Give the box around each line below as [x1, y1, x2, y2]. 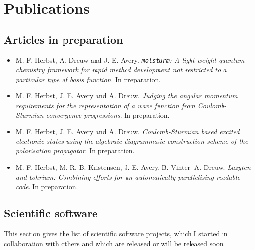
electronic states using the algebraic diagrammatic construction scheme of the [15, 136, 248, 146]
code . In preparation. [15, 181, 78, 192]
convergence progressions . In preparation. [46, 110, 170, 120]
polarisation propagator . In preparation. [15, 145, 135, 156]
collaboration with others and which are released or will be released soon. [4, 238, 225, 248]
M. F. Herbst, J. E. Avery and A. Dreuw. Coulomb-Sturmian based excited [15, 126, 240, 137]
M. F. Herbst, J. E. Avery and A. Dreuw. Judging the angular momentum [15, 90, 238, 101]
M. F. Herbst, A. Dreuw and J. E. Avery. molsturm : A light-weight [15, 55, 216, 65]
